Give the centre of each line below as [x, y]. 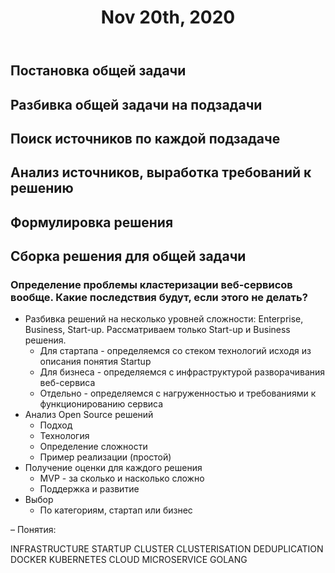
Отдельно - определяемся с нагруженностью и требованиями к [178, 393]
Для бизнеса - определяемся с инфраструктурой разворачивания [182, 372]
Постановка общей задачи [98, 71]
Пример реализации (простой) [105, 457]
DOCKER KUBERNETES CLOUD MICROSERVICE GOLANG [129, 560]
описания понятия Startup [95, 362]
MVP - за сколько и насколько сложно [122, 478]
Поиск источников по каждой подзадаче [145, 138]
